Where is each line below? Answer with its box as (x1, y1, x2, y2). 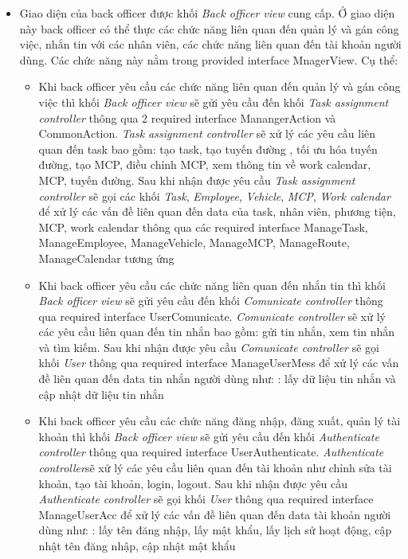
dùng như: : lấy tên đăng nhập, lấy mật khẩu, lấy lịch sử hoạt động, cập (38, 522, 392, 538)
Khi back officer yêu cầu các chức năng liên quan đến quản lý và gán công (38, 78, 401, 95)
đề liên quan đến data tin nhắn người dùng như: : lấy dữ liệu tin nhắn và (38, 370, 396, 387)
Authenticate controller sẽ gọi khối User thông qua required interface (38, 491, 374, 507)
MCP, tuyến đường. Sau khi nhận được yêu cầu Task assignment (38, 171, 355, 188)
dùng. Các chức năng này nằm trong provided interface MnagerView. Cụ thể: (19, 51, 398, 68)
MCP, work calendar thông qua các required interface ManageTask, (38, 218, 368, 235)
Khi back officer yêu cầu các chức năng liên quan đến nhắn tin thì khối (38, 276, 386, 293)
